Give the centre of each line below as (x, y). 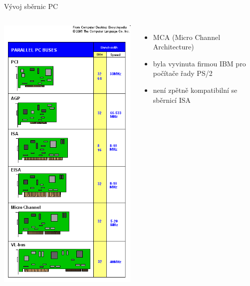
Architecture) (173, 47)
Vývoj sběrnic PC (31, 6)
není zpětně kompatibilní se (195, 90)
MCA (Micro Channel (187, 37)
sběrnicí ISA (172, 100)
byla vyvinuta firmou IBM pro (199, 63)
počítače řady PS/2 (183, 73)
